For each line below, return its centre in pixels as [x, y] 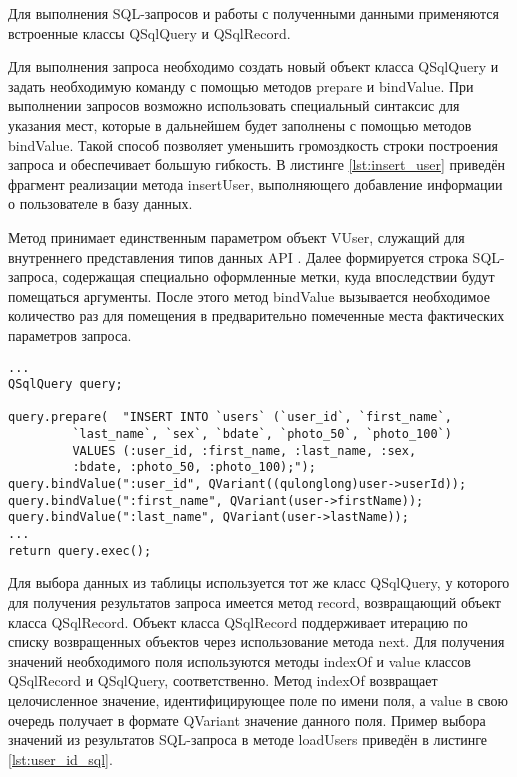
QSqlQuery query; [65, 384]
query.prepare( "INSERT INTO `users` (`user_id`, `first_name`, [230, 417]
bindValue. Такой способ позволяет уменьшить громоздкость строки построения [253, 144]
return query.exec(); [80, 550]
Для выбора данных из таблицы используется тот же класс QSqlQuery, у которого [259, 582]
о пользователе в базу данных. [100, 203]
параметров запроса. [70, 334]
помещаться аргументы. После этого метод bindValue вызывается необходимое [249, 295]
